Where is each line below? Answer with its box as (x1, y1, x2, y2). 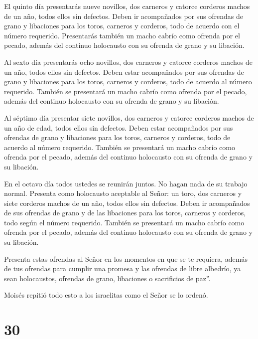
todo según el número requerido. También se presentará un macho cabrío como (4, 217, 245, 227)
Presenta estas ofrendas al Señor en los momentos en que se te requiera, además (4, 253, 248, 264)
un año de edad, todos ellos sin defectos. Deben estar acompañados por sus (4, 122, 233, 133)
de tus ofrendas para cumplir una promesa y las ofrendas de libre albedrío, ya (4, 263, 241, 274)
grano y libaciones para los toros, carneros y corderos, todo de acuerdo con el (4, 20, 240, 31)
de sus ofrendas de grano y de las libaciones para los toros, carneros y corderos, (4, 207, 246, 218)
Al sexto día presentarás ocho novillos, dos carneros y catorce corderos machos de (4, 56, 253, 67)
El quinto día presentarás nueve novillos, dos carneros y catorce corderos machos (4, 1, 250, 11)
